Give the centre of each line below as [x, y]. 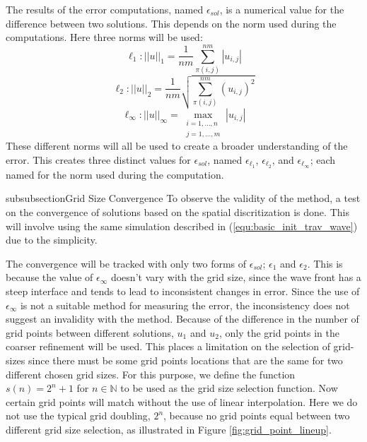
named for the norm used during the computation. [115, 174]
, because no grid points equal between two [257, 416]
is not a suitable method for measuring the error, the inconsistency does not [185, 305]
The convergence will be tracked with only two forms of [126, 263]
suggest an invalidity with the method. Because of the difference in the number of [182, 319]
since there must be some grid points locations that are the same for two [186, 360]
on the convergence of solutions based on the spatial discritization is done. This [177, 212]
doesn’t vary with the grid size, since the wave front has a [236, 277]
